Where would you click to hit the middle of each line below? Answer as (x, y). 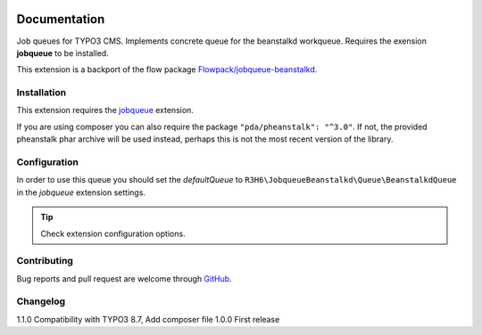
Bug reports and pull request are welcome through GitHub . (124, 278)
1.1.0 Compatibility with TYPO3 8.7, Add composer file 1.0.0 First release (148, 319)
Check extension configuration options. (113, 233)
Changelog (41, 301)
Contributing (45, 261)
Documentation (61, 19)
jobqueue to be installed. (62, 53)
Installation (42, 93)
